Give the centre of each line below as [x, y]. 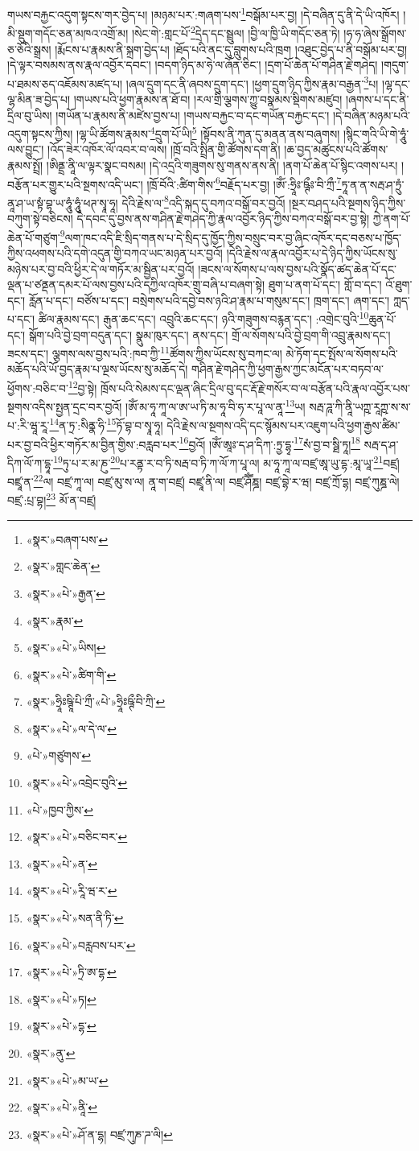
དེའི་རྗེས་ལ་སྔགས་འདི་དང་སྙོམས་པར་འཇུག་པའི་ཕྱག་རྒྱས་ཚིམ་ [283, 425]
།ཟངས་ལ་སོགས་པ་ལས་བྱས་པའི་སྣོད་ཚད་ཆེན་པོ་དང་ [297, 268]
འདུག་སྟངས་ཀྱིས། [40, 133]
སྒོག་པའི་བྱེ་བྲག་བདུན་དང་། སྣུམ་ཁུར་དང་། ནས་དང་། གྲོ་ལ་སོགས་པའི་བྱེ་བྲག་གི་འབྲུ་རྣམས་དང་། [209, 334]
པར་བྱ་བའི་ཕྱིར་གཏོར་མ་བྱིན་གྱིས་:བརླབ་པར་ [93, 444]
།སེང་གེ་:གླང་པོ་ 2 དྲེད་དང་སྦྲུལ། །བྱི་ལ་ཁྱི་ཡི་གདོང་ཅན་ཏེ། [236, 32]
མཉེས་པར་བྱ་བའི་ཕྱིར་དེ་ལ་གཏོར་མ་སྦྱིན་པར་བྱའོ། [101, 268]
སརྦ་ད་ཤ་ [381, 444]
